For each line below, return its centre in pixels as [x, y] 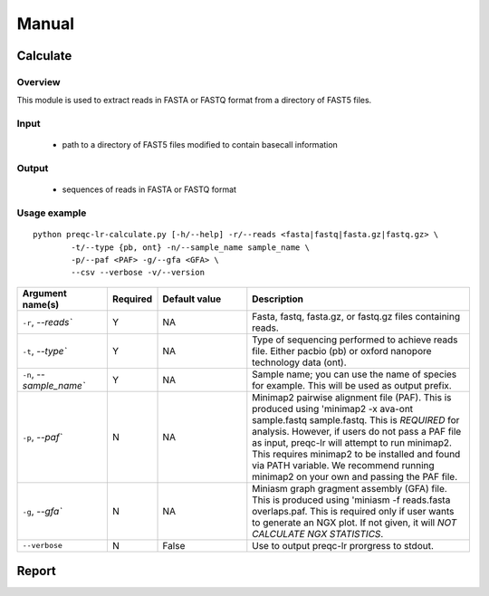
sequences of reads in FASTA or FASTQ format [149, 189]
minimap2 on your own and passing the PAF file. [355, 476]
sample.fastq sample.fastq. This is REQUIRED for [356, 419]
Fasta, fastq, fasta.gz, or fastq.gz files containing [356, 316]
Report [36, 571]
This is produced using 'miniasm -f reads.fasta [351, 500]
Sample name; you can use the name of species [355, 374]
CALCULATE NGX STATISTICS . [318, 534]
